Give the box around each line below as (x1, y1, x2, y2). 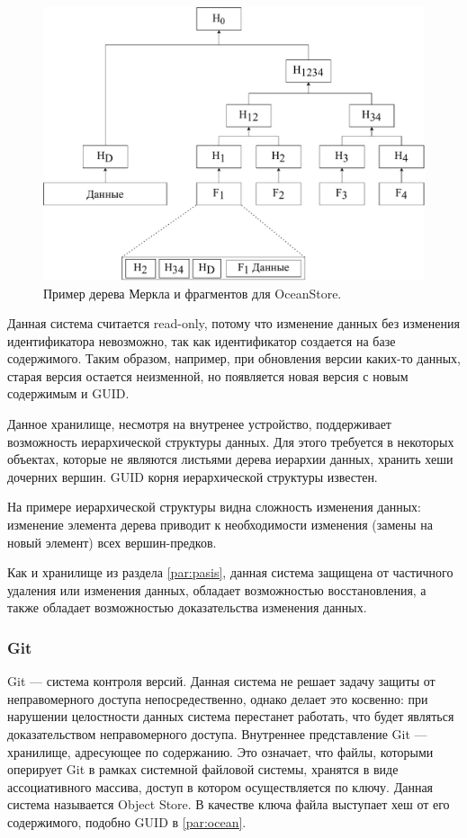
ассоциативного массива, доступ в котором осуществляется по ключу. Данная (7, 777, 434, 796)
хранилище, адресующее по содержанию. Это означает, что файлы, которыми (7, 742, 434, 761)
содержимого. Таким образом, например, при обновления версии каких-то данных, (7, 349, 461, 368)
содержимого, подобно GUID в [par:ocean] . (7, 812, 247, 831)
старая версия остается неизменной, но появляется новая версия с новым (7, 366, 409, 385)
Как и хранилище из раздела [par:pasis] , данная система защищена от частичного (7, 563, 454, 582)
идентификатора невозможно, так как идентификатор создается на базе (7, 331, 396, 350)
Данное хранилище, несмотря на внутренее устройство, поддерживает (7, 415, 391, 433)
